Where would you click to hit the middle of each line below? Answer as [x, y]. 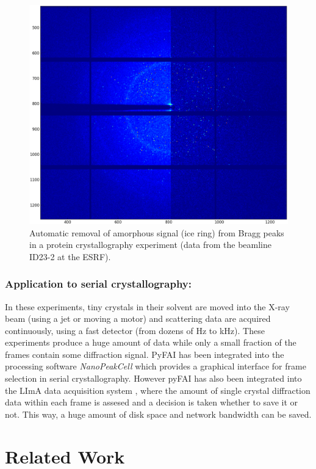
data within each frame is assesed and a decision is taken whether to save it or [152, 402]
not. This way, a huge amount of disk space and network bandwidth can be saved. [158, 414]
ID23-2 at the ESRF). [70, 256]
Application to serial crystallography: [98, 284]
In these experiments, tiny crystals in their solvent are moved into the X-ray [147, 306]
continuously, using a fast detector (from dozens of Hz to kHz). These [135, 330]
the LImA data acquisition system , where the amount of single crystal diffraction [158, 390]
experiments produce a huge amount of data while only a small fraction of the [151, 342]
